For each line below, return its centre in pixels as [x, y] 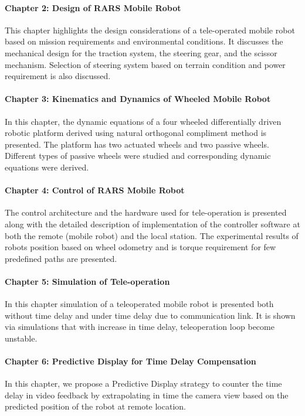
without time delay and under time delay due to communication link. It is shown [150, 315]
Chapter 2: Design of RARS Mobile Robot [93, 7]
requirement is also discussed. [58, 76]
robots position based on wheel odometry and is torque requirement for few [140, 247]
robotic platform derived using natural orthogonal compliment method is [136, 133]
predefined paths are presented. [61, 258]
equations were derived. [47, 167]
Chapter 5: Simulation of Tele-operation [87, 281]
